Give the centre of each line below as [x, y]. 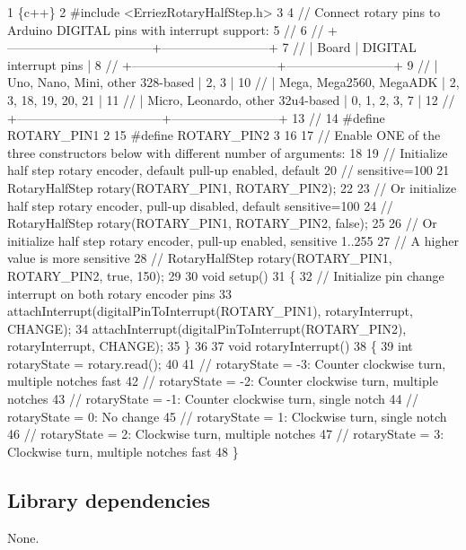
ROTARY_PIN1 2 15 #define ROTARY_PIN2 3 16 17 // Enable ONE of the [224, 135]
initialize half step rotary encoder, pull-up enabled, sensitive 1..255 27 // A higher [233, 240]
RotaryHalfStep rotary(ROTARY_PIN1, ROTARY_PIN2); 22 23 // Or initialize [232, 187]
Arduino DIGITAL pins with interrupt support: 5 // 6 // [166, 29]
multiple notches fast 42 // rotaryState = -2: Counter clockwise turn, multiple [223, 381]
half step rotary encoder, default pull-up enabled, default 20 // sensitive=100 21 [229, 170]
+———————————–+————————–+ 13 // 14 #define [196, 117]
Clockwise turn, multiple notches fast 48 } [123, 451]
